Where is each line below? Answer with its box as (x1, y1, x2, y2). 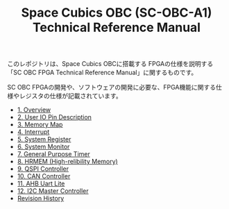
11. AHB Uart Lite (17, 179, 65, 188)
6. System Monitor (17, 142, 70, 151)
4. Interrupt (17, 128, 50, 136)
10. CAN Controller (17, 172, 71, 181)
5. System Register (17, 135, 71, 144)
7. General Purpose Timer (17, 150, 90, 158)
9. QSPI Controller (17, 165, 69, 173)
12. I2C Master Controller (17, 187, 89, 195)
